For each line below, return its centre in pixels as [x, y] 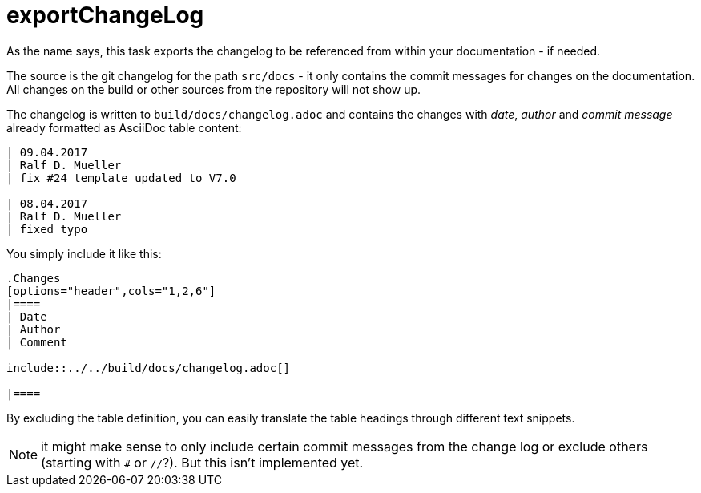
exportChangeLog [105, 15]
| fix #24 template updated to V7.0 [121, 178]
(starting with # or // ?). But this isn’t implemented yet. [202, 462]
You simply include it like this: [84, 253]
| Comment [37, 342]
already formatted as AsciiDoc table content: [124, 127]
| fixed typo [47, 229]
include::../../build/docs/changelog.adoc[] [149, 368]
